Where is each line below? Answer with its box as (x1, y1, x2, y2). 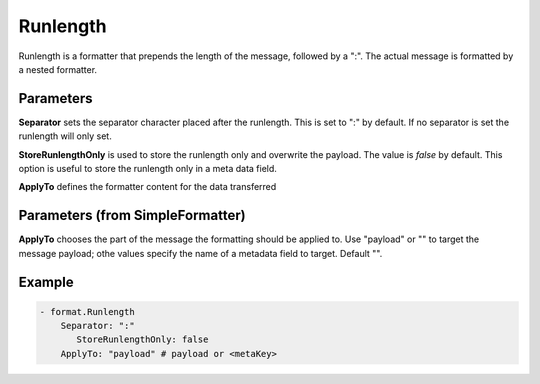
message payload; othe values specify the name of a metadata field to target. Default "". (18, 247, 383, 259)
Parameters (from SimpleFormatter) (18, 207, 246, 224)
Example (18, 273, 74, 290)
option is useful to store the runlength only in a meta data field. (18, 163, 277, 175)
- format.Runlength (39, 306, 135, 317)
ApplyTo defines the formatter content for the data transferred (18, 181, 277, 193)
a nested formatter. (18, 63, 98, 75)
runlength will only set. (18, 130, 112, 142)
